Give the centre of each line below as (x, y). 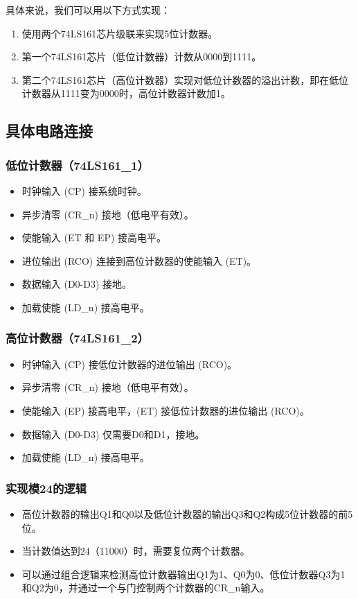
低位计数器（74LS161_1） (77, 165)
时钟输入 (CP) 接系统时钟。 (84, 190)
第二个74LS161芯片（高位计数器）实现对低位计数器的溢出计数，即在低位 (185, 79)
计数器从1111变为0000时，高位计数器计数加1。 (126, 93)
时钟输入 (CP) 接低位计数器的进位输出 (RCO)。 (129, 364)
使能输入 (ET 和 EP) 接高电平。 (94, 237)
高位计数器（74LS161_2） (77, 338)
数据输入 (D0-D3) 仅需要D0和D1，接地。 (113, 434)
